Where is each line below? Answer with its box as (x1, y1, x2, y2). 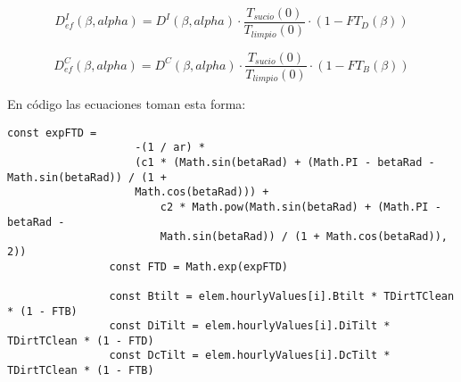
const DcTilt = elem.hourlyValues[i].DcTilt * (109, 349, 391, 362)
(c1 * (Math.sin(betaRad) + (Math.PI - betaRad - (135, 155, 435, 169)
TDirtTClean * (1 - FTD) (7, 334, 154, 347)
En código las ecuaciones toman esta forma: (7, 95, 246, 113)
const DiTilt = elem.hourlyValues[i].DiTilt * (109, 320, 391, 333)
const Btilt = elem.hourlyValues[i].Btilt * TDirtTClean (109, 289, 455, 303)
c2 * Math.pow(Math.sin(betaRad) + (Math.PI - (160, 200, 441, 213)
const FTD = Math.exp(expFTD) (109, 260, 288, 273)
